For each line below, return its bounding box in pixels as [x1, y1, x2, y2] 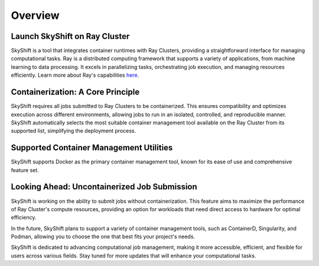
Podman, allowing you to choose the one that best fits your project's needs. [11, 233, 195, 240]
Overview [11, 9, 60, 22]
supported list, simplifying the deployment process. [11, 127, 136, 134]
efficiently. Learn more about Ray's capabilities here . [11, 71, 139, 79]
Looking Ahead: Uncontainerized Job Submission [11, 182, 197, 192]
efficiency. [11, 214, 37, 221]
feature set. [11, 166, 40, 173]
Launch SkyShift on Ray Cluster [11, 31, 130, 41]
